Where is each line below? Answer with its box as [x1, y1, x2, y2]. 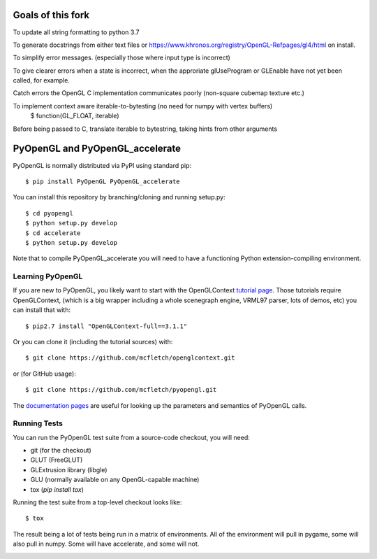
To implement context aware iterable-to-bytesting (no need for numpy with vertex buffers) [13, 101, 273, 110]
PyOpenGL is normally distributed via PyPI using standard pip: [13, 161, 192, 169]
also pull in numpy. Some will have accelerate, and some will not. [13, 539, 200, 549]
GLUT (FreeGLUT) [30, 455, 83, 465]
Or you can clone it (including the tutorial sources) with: [13, 337, 173, 346]
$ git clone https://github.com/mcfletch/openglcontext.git [25, 354, 235, 362]
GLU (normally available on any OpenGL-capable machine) [30, 476, 200, 484]
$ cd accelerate [25, 229, 81, 237]
